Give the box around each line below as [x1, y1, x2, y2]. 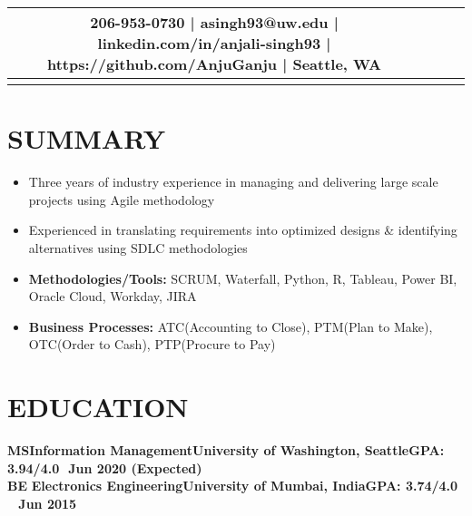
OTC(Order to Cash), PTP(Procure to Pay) [28, 335, 276, 354]
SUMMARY [7, 120, 165, 157]
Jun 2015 [18, 493, 77, 512]
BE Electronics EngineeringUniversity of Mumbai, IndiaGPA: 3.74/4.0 [7, 476, 458, 495]
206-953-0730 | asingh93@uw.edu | [90, 12, 339, 33]
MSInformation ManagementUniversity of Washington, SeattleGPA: [7, 441, 445, 459]
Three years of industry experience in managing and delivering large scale [28, 172, 438, 191]
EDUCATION [7, 388, 189, 425]
